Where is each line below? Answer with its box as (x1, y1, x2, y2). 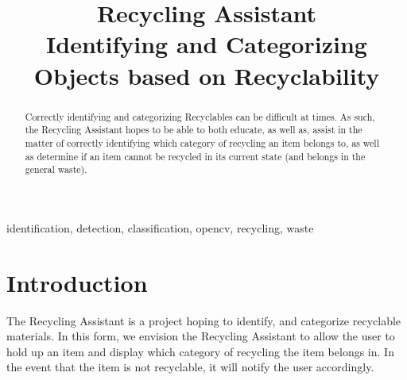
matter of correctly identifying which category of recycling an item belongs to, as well (25, 136, 379, 149)
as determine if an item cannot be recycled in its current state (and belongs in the (25, 149, 366, 163)
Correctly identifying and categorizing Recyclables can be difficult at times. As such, (25, 109, 375, 123)
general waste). (25, 163, 87, 176)
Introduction (6, 266, 148, 298)
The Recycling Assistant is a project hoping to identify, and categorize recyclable (6, 312, 401, 328)
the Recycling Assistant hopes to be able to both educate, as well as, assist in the (25, 123, 362, 136)
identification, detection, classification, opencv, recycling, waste (6, 219, 314, 236)
